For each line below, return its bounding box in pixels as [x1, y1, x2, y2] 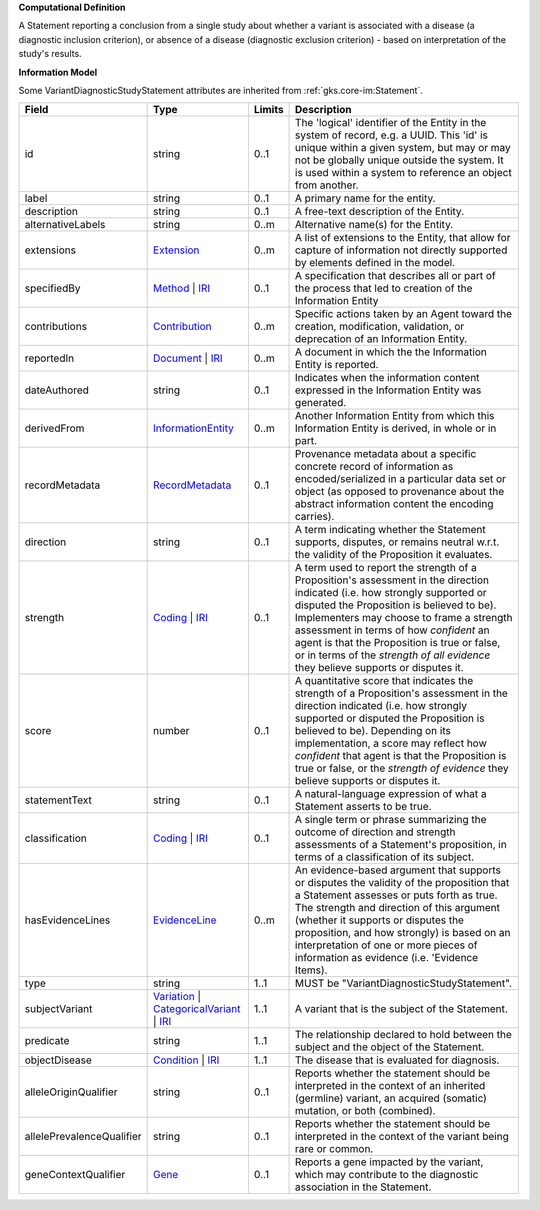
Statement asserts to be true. [295, 800, 432, 814]
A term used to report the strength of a [295, 561, 477, 575]
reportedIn [24, 351, 75, 365]
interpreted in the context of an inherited [295, 1079, 486, 1093]
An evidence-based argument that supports [295, 863, 502, 877]
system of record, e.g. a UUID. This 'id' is [295, 128, 489, 142]
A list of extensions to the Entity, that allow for [295, 231, 511, 245]
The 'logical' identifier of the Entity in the [295, 116, 487, 130]
